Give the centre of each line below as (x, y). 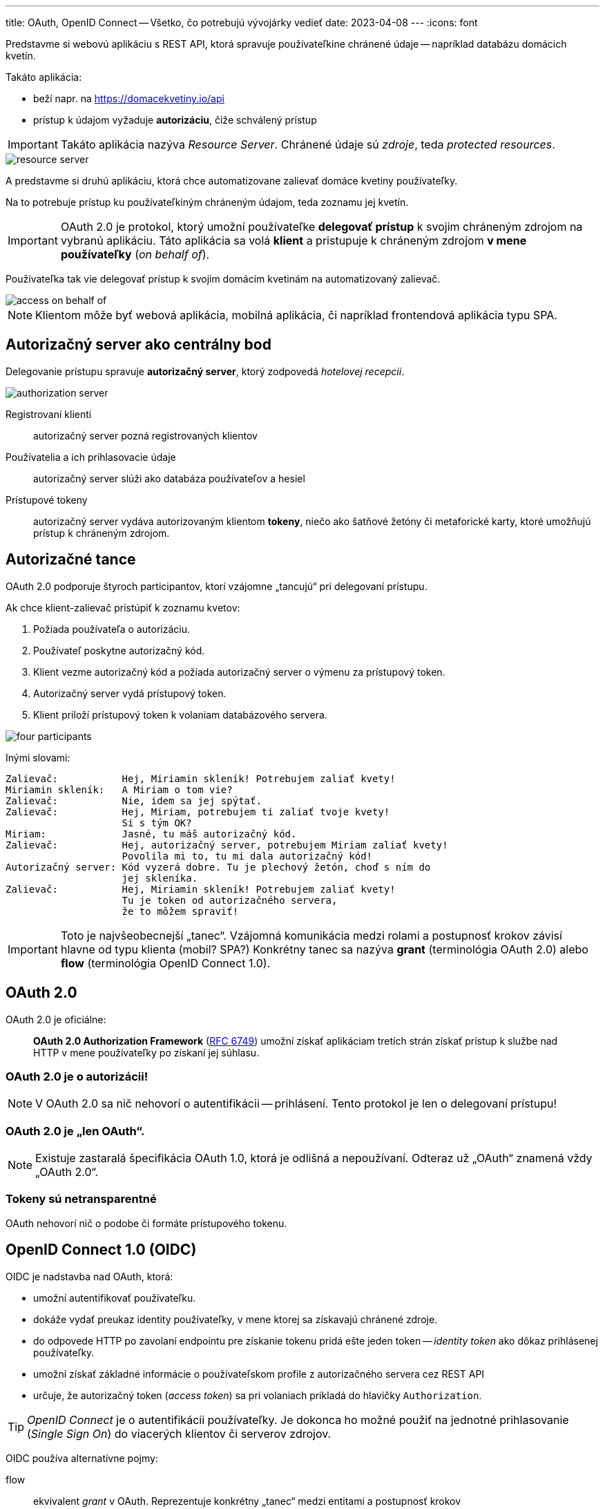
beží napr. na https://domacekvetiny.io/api (129, 98)
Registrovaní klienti (49, 414)
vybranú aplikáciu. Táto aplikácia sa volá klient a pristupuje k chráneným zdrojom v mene (294, 240)
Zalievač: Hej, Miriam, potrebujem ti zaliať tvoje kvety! (198, 812)
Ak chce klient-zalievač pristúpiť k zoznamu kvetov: (123, 607)
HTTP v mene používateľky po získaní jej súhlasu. (146, 1052)
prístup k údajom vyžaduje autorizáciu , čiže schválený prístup (175, 120)
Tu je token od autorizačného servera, (230, 900)
